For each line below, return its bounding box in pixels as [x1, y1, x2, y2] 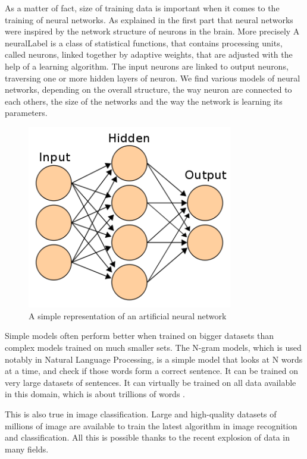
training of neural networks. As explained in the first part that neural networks [5, 13, 293, 26]
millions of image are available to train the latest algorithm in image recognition [5, 419, 297, 432]
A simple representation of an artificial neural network [29, 309, 227, 322]
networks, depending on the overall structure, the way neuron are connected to [5, 83, 292, 96]
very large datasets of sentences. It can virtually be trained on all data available [5, 376, 296, 388]
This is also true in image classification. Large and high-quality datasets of [5, 408, 277, 420]
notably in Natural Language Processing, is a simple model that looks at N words [5, 353, 303, 365]
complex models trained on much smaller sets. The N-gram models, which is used [5, 341, 302, 354]
